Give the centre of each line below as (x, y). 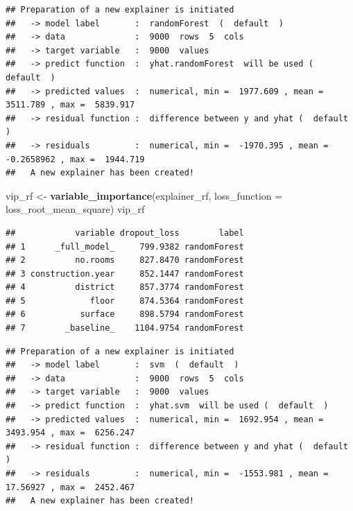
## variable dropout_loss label (125, 233)
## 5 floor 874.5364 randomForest (125, 301)
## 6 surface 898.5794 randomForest (125, 314)
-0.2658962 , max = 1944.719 (75, 159)
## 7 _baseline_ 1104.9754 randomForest (125, 328)
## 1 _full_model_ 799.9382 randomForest (125, 246)
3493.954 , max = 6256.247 (70, 433)
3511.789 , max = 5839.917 (70, 105)
